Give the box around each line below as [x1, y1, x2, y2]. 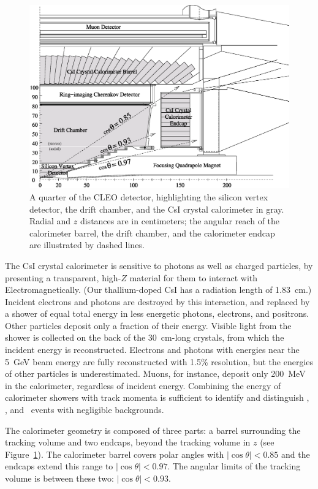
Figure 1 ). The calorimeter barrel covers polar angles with [5, 447, 224, 460]
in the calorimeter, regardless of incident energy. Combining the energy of [5, 379, 281, 392]
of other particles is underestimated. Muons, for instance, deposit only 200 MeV [5, 367, 306, 380]
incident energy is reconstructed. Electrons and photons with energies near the [5, 343, 300, 356]
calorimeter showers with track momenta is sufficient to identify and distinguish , [5, 391, 309, 404]
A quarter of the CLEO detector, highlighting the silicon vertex [29, 190, 268, 203]
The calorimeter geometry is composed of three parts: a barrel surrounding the [5, 423, 301, 436]
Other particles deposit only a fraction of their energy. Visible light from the [5, 319, 292, 332]
